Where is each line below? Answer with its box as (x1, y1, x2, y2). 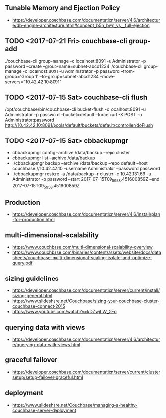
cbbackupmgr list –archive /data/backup (12, 155, 95, 161)
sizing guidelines (5, 274, 59, 282)
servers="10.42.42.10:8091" (5, 79, 62, 85)
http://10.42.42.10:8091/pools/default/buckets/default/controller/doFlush (5, 122, 153, 128)
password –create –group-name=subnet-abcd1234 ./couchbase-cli (5, 63, 143, 69)
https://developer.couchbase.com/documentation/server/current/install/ (12, 287, 160, 293)
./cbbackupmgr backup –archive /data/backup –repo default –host (12, 160, 148, 166)
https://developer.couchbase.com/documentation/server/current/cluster (12, 369, 160, 375)
